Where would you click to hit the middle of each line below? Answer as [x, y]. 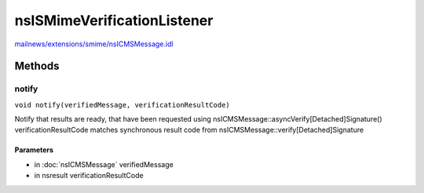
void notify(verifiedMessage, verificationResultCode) [122, 105]
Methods [37, 66]
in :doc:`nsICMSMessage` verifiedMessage [104, 164]
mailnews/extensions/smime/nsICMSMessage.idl [94, 44]
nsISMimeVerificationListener [114, 20]
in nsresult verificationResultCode [89, 176]
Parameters [34, 150]
